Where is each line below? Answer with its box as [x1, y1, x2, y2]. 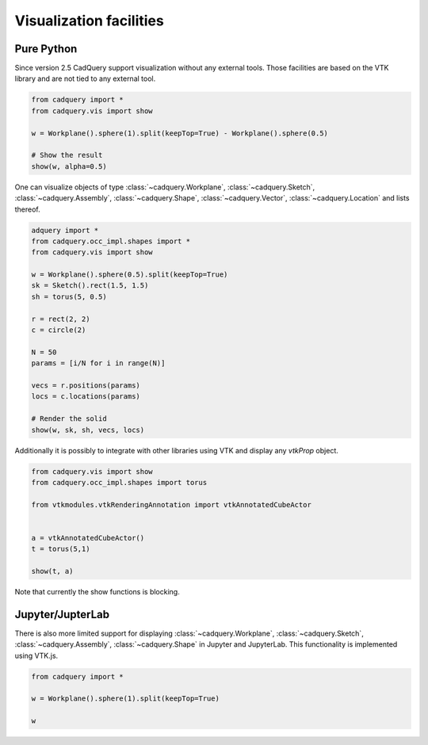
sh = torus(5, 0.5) [31, 292, 107, 301]
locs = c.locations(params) [31, 392, 140, 401]
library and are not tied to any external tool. [14, 74, 156, 83]
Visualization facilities [14, 12, 164, 29]
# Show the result [31, 151, 103, 160]
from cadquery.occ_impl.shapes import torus [31, 478, 208, 487]
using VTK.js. [14, 651, 59, 660]
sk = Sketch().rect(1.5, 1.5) [31, 281, 149, 290]
